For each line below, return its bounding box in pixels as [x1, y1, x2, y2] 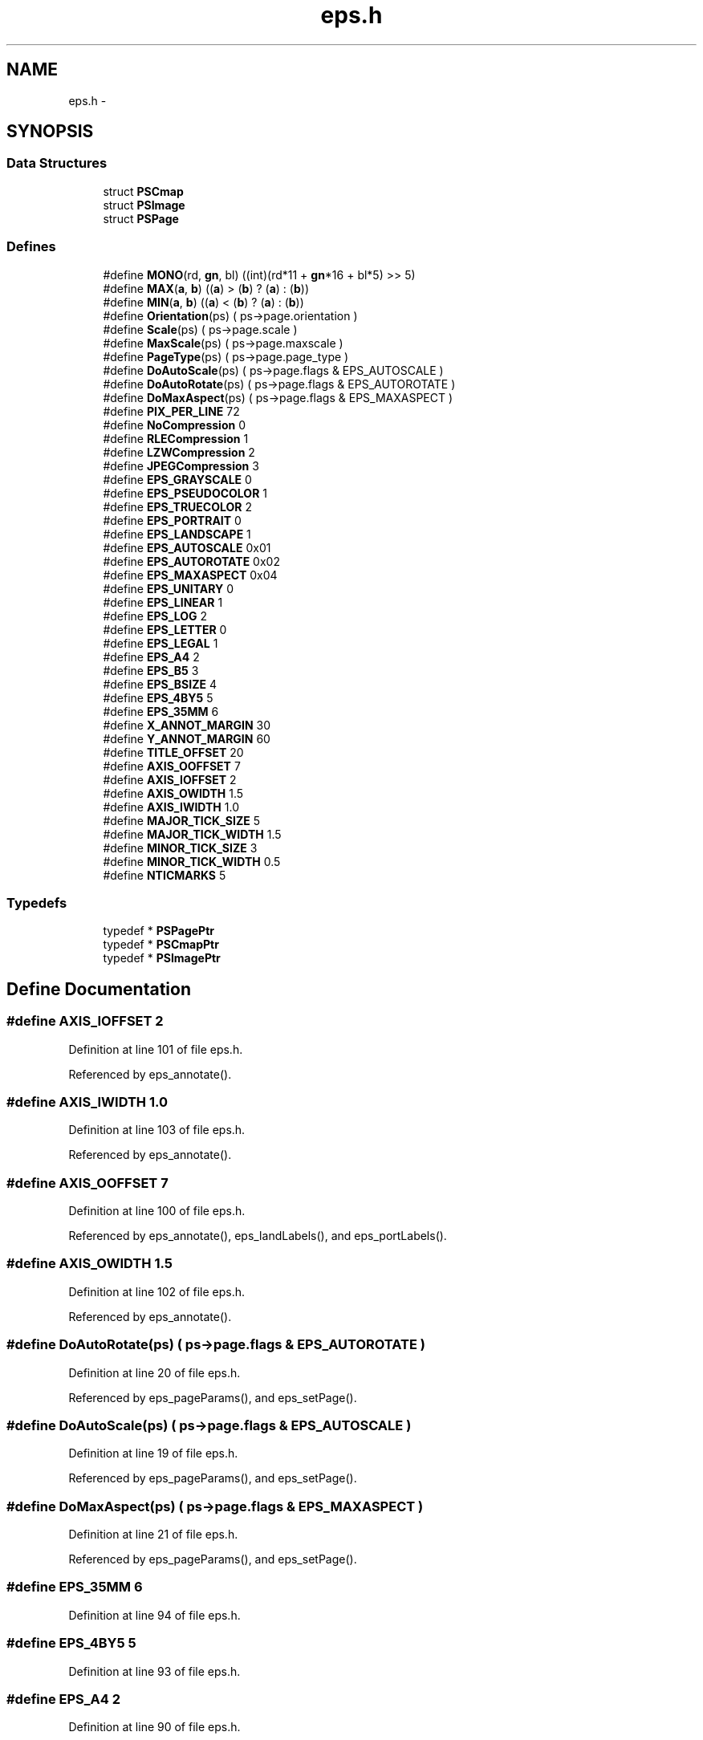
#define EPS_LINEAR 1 [103, 595, 223, 609]
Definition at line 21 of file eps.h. [68, 1527, 238, 1542]
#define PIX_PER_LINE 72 [103, 404, 240, 418]
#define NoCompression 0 [103, 417, 246, 432]
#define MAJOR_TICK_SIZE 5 [103, 813, 260, 827]
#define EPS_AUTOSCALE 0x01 [103, 540, 271, 555]
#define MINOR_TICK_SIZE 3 [103, 840, 258, 855]
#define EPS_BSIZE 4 [103, 677, 217, 691]
